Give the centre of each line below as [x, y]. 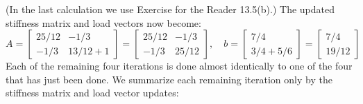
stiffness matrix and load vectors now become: [103, 22]
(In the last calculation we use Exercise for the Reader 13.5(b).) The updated [170, 9]
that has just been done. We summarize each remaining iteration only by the [169, 79]
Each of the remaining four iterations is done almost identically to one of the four [179, 66]
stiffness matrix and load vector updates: [92, 93]
